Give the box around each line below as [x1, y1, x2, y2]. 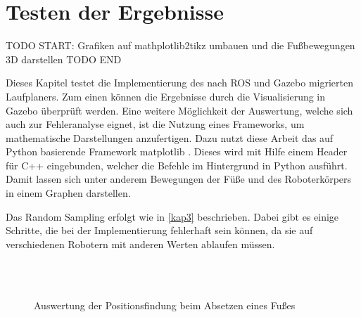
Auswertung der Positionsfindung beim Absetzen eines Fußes [34, 297, 296, 312]
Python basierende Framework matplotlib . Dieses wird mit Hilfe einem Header [6, 144, 348, 159]
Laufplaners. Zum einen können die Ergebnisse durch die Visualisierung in [6, 89, 326, 103]
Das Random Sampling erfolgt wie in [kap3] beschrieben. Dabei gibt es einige [6, 209, 339, 224]
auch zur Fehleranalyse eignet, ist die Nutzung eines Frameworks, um [6, 117, 305, 131]
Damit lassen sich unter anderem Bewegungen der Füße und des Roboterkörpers [6, 172, 352, 186]
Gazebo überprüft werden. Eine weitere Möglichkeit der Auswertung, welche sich [6, 103, 353, 117]
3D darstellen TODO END [6, 51, 122, 66]
